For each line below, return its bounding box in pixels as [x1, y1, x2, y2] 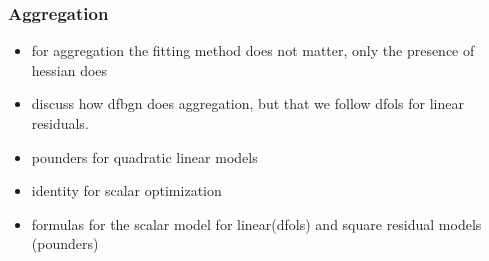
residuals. [31, 113, 89, 133]
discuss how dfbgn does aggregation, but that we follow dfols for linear [31, 93, 464, 114]
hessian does [31, 59, 108, 80]
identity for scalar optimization [31, 180, 222, 201]
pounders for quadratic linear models [31, 146, 258, 167]
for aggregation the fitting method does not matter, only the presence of [31, 40, 475, 61]
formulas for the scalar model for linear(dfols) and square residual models [31, 213, 482, 234]
